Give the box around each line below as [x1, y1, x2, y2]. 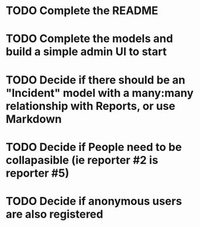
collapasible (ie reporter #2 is [6, 153, 159, 167]
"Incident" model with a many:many [6, 86, 194, 100]
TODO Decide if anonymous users [6, 194, 182, 208]
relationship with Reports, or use [6, 99, 175, 113]
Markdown [6, 112, 62, 126]
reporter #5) [6, 166, 70, 180]
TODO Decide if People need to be [6, 140, 182, 154]
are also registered [6, 207, 104, 221]
